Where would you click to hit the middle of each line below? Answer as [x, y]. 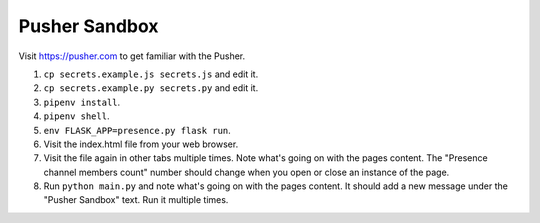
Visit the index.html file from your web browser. [141, 144]
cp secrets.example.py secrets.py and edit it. [151, 88]
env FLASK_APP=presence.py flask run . [137, 130]
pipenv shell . [76, 116]
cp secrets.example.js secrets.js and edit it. [151, 74]
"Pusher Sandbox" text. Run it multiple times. [136, 200]
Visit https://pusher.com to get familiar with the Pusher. [132, 56]
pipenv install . [82, 102]
